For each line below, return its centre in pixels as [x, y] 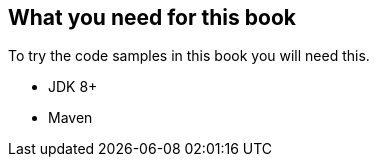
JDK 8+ [73, 87]
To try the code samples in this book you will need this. [189, 56]
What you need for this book [152, 17]
